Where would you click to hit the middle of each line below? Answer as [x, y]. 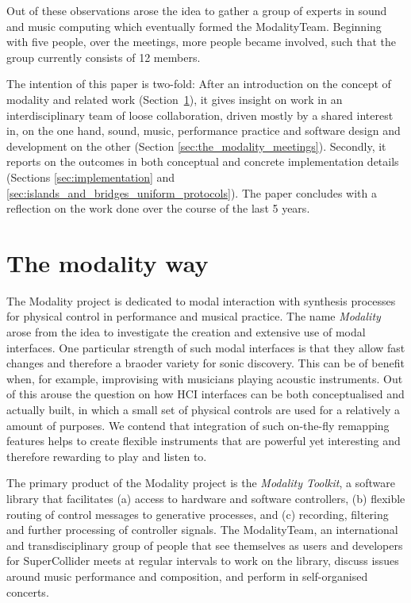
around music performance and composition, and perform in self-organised [187, 576]
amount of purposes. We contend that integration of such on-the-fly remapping [198, 425]
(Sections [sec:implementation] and [91, 177]
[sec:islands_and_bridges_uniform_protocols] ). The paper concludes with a [192, 192]
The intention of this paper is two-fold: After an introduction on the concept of [199, 84]
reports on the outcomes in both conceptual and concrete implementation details [203, 161]
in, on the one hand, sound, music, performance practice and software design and [204, 131]
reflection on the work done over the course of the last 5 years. [158, 208]
